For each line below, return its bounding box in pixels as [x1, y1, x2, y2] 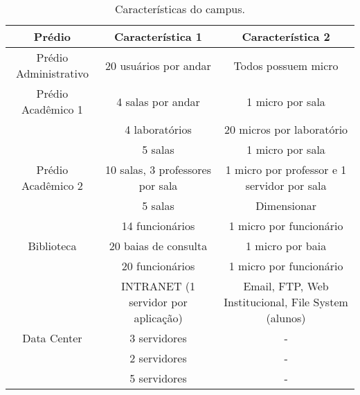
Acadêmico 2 [21, 177, 83, 193]
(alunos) [266, 310, 306, 326]
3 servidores [129, 330, 187, 346]
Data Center [22, 330, 82, 346]
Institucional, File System [224, 294, 348, 310]
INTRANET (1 [120, 278, 196, 294]
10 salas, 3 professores [105, 161, 211, 177]
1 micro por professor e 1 [225, 161, 347, 177]
